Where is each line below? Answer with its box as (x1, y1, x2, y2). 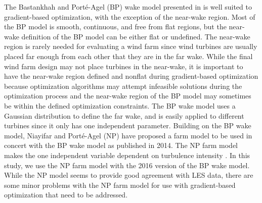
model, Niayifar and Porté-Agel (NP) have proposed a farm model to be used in (4, 130, 252, 140)
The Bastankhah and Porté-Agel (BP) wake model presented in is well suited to (4, 2, 252, 12)
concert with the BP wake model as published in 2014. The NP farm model (4, 140, 238, 150)
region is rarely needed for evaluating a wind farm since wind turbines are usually (4, 41, 257, 52)
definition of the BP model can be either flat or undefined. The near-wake (21, 31, 250, 41)
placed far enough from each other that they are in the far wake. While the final (4, 50, 253, 61)
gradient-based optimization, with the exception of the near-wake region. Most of (4, 11, 255, 22)
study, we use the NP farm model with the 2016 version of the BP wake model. (4, 160, 250, 170)
